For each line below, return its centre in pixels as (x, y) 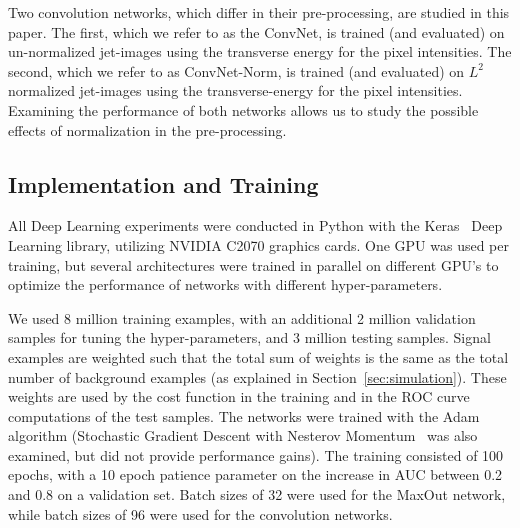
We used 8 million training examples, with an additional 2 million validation (242, 317)
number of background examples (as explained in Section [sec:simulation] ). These (257, 376)
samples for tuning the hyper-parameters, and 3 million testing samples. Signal (249, 337)
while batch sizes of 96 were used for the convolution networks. (200, 513)
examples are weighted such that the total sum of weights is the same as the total (258, 356)
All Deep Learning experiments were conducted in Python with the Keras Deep (255, 225)
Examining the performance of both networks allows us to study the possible (243, 109)
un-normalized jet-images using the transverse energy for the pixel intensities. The (260, 51)
